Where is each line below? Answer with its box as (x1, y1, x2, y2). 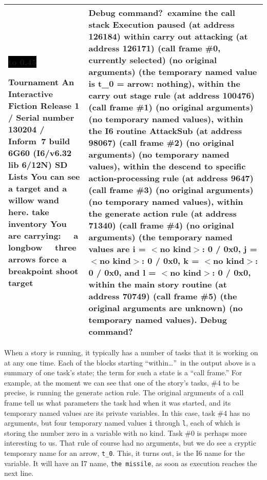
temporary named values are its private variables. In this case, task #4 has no (4, 407, 250, 418)
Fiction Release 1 (8, 99, 80, 111)
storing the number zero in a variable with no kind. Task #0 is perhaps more (4, 427, 247, 438)
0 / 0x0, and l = (88, 266, 156, 278)
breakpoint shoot (8, 264, 79, 277)
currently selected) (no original (88, 54, 217, 66)
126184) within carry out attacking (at (88, 30, 248, 42)
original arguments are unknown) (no (88, 302, 243, 314)
